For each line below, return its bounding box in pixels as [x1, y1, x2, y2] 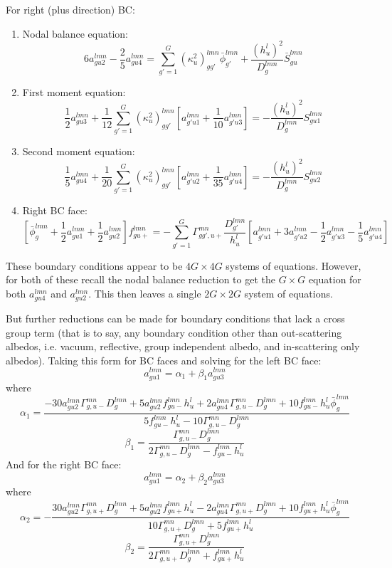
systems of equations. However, [226, 258, 361, 273]
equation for [308, 272, 361, 287]
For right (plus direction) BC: [6, 2, 135, 16]
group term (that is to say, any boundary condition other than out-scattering [6, 325, 342, 340]
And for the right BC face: [6, 457, 122, 472]
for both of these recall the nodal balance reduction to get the [6, 272, 275, 287]
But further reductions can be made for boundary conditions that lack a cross [6, 311, 345, 326]
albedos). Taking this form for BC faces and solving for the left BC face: [6, 352, 322, 367]
